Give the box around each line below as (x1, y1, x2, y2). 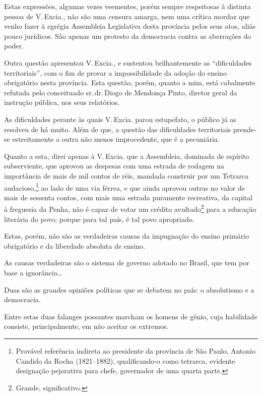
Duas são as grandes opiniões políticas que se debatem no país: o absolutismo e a (4, 284, 254, 295)
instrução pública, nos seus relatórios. (4, 97, 120, 107)
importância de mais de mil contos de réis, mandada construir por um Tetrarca (4, 170, 249, 181)
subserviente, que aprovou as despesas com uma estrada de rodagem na (4, 160, 224, 171)
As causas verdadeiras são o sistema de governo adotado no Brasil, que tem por (4, 257, 249, 268)
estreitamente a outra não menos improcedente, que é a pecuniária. (12, 134, 220, 144)
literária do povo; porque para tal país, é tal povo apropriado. (4, 213, 194, 224)
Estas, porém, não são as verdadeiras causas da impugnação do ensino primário (4, 231, 249, 241)
